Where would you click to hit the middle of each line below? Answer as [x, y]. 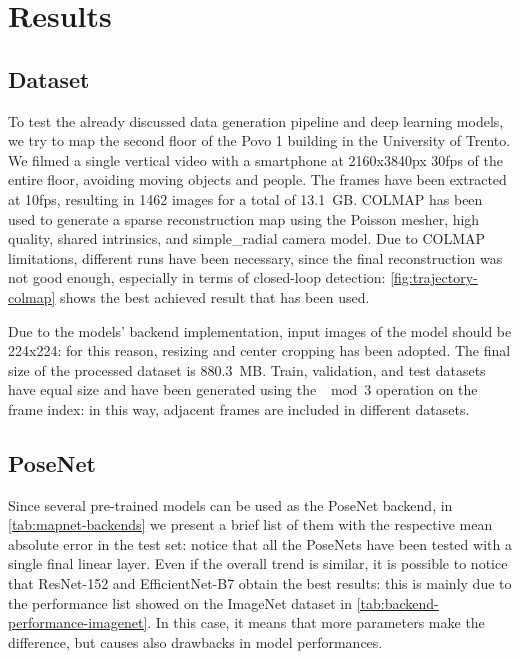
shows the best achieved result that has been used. [215, 296]
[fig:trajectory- [434, 277]
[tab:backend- [397, 602]
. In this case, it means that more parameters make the [316, 622]
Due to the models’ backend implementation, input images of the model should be [260, 330]
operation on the [427, 389]
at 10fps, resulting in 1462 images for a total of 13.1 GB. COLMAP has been [245, 198]
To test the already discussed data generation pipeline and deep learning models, [256, 120]
